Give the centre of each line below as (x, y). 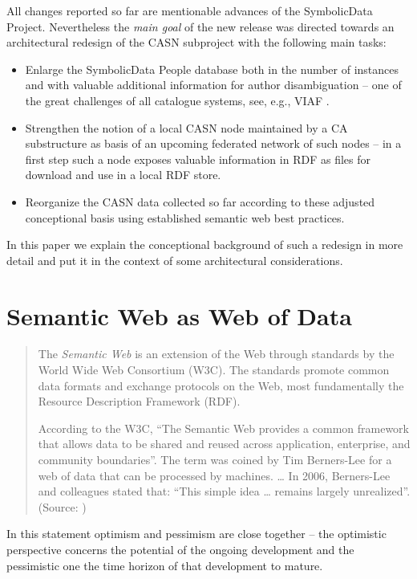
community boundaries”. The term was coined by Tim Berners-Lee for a (215, 459)
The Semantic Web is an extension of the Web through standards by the (216, 354)
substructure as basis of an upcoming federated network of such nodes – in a (213, 143)
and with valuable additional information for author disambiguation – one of (213, 85)
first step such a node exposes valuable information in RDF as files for (198, 159)
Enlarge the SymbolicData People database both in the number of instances (212, 69)
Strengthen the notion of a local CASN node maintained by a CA (186, 127)
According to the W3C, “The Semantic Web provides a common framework (223, 428)
